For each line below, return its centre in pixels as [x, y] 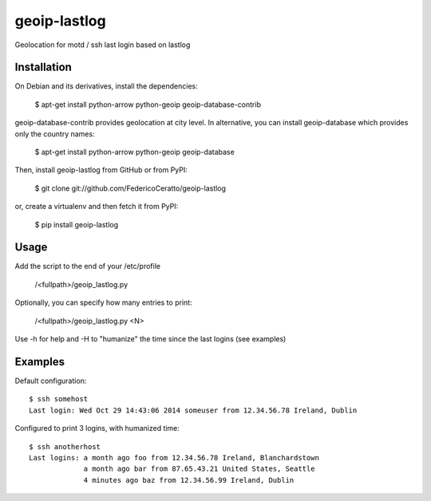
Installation [43, 67]
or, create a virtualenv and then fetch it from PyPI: [97, 207]
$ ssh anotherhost [65, 446]
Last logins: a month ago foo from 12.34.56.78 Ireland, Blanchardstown [174, 458]
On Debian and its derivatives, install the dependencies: [107, 86]
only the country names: [55, 134]
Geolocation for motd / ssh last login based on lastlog [103, 45]
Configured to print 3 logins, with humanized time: [97, 428]
